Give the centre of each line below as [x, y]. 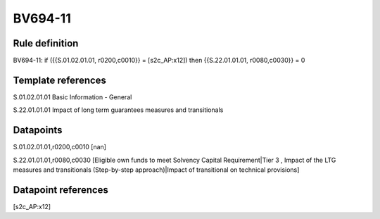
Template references [60, 80]
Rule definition [46, 43]
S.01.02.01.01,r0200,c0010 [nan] [60, 147]
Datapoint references [61, 190]
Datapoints [38, 130]
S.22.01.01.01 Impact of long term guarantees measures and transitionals [118, 110]
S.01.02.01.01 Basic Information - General [72, 97]
